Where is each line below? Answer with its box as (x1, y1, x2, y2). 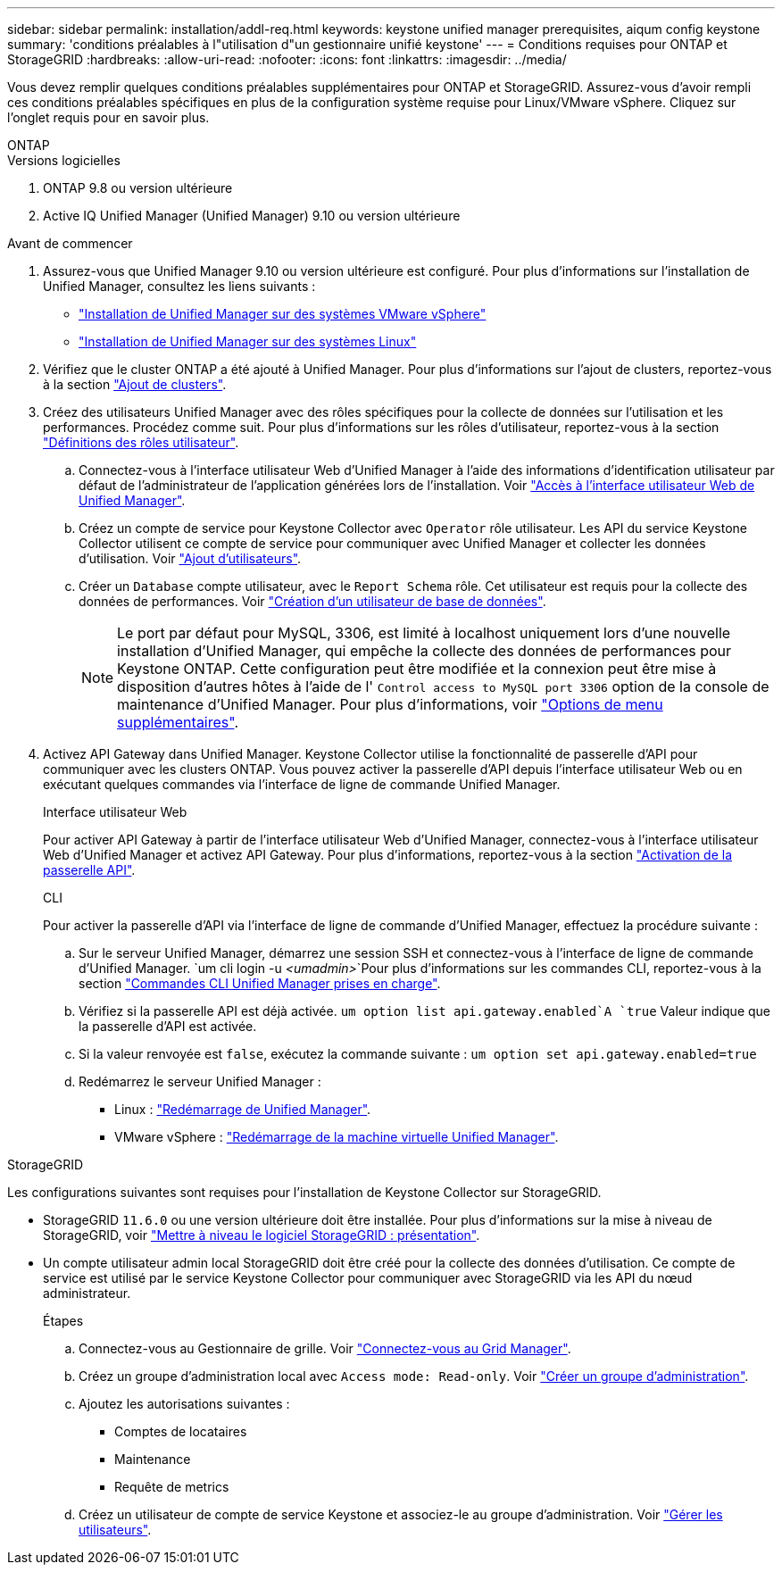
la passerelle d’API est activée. (79, 1019, 257, 1034)
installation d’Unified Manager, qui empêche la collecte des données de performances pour (117, 642, 732, 660)
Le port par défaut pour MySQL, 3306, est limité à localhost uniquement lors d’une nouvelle (117, 624, 731, 642)
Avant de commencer (7, 236, 133, 251)
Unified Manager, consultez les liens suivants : (43, 279, 316, 294)
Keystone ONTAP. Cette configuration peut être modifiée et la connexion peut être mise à (117, 660, 717, 678)
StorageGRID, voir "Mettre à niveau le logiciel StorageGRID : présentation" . (43, 1227, 480, 1243)
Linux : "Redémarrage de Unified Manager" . (114, 1102, 371, 1117)
